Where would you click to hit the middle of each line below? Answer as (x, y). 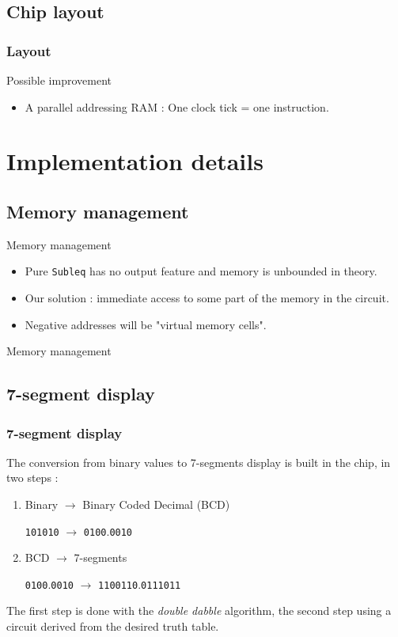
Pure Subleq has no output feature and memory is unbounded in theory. (201, 271)
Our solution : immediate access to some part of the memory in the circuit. (207, 298)
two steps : (32, 478)
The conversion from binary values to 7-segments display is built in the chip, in (199, 462)
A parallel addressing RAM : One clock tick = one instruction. (177, 106)
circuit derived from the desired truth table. (113, 626)
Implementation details (135, 161)
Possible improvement (59, 80)
